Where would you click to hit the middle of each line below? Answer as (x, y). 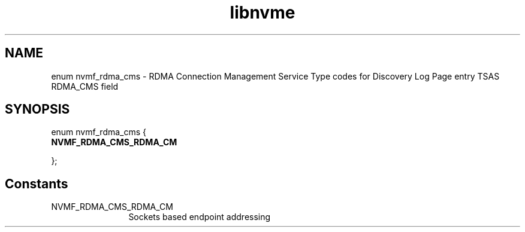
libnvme (262, 13)
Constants (37, 184)
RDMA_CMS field (85, 86)
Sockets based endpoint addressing (200, 217)
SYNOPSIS (37, 109)
